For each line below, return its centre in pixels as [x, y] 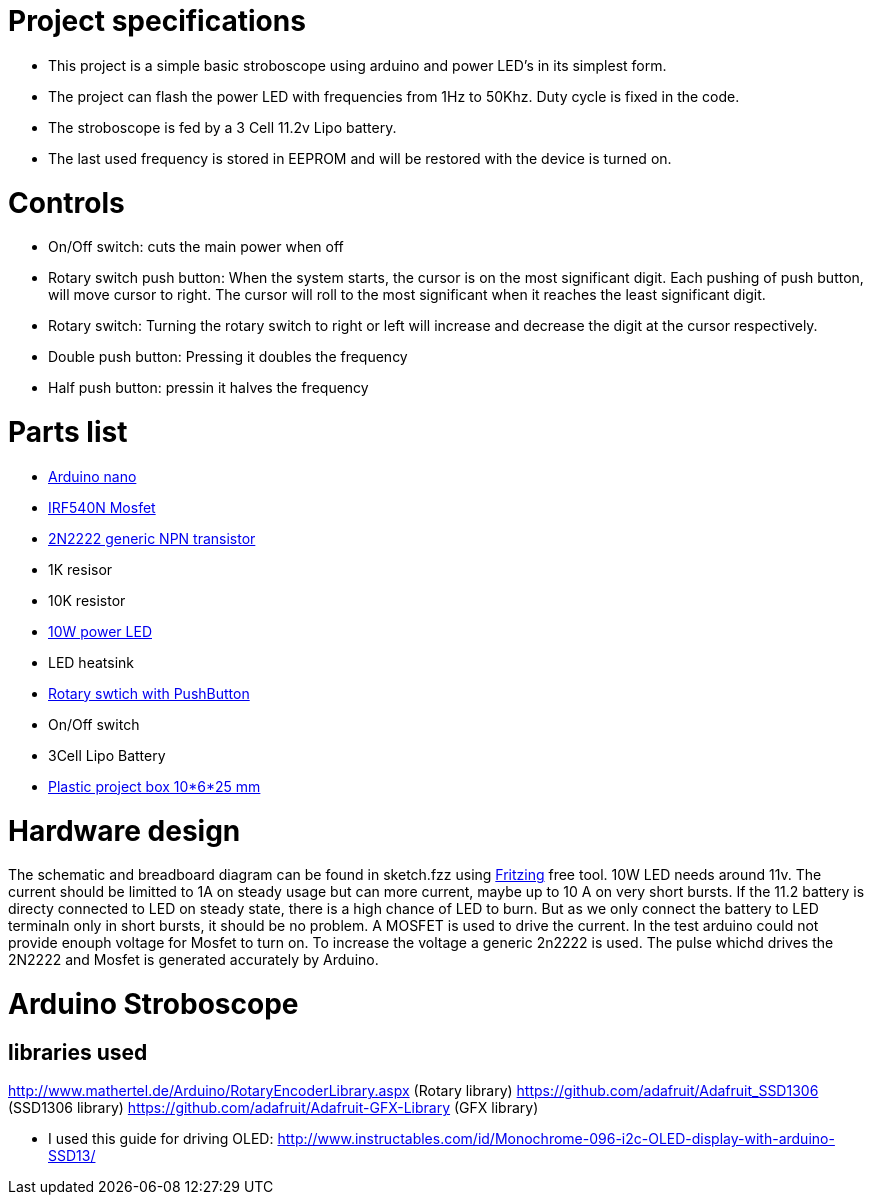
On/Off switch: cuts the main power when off [196, 247]
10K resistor [87, 600]
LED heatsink [91, 662]
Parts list [68, 432]
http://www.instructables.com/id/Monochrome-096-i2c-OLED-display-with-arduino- [556, 1139]
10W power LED [100, 631]
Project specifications [157, 21]
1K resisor [80, 569]
